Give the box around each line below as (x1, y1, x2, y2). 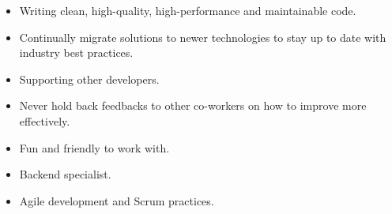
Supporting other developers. (19, 70, 160, 87)
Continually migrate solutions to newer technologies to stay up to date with (19, 28, 386, 45)
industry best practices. (19, 44, 134, 61)
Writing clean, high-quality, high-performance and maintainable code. (19, 2, 356, 18)
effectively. (19, 112, 70, 129)
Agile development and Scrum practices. (19, 192, 214, 208)
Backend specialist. (19, 166, 111, 182)
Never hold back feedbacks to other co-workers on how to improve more (19, 97, 367, 114)
